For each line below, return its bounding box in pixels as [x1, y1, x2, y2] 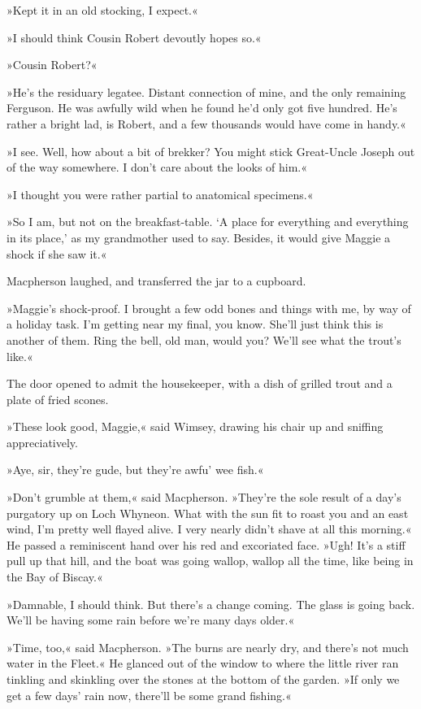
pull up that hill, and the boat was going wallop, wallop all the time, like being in [7, 552, 414, 569]
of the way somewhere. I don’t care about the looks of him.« [7, 159, 308, 176]
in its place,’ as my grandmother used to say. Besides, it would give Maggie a [7, 228, 391, 246]
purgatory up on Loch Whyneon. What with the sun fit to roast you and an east [7, 504, 409, 521]
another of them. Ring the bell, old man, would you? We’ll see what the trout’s [7, 331, 401, 348]
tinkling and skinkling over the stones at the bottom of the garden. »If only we [7, 671, 400, 687]
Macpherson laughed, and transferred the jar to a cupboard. [7, 272, 306, 289]
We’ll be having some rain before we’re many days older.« [7, 611, 295, 629]
